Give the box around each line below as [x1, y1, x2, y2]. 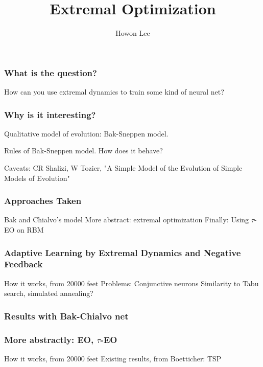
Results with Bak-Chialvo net [4, 309, 129, 322]
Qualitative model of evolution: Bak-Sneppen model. [4, 128, 169, 139]
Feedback [4, 258, 43, 270]
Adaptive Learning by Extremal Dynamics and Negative [4, 246, 241, 259]
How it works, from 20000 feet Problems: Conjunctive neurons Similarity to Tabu [4, 278, 259, 288]
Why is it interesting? [4, 108, 96, 121]
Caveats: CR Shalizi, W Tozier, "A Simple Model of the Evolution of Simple [4, 163, 243, 173]
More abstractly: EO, [4, 333, 94, 346]
